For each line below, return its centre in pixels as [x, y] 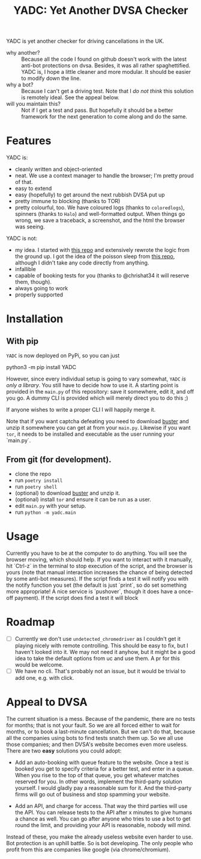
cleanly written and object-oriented [58, 170]
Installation [35, 319]
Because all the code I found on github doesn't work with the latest [104, 59]
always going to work [41, 289]
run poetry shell [36, 486]
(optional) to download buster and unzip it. [67, 493]
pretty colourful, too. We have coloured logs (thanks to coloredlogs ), [100, 207]
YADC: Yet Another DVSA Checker [101, 11]
